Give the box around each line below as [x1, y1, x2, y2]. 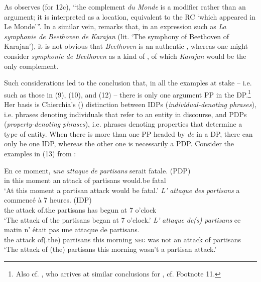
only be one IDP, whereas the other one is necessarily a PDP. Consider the [4, 138, 234, 149]
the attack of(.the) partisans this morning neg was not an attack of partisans [4, 234, 241, 244]
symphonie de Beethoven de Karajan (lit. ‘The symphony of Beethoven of [4, 31, 229, 41]
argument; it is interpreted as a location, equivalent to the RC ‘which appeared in [4, 11, 256, 22]
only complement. [4, 60, 59, 71]
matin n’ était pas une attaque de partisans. [4, 224, 140, 235]
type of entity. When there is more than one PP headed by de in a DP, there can [4, 128, 253, 139]
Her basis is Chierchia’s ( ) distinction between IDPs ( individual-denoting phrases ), [4, 99, 256, 109]
